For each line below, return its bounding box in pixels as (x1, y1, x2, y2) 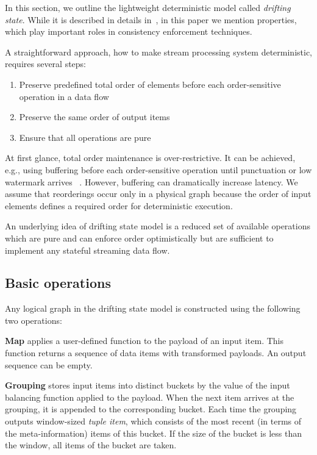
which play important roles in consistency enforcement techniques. (5, 25, 252, 38)
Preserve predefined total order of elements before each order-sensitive (19, 77, 281, 90)
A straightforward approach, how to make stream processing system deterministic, (5, 45, 312, 58)
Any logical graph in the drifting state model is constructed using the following (5, 302, 301, 315)
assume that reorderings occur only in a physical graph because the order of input (5, 187, 312, 200)
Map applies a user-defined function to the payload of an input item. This (5, 334, 284, 347)
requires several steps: (5, 57, 87, 70)
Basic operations (5, 273, 111, 292)
